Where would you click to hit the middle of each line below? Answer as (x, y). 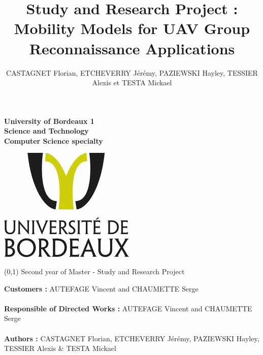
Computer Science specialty (54, 140)
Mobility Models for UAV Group (132, 28)
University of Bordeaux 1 (49, 121)
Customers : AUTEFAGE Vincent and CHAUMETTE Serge (101, 288)
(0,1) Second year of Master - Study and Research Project (94, 271)
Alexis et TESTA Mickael (132, 83)
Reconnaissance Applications (132, 48)
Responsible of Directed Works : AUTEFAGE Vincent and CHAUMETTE (128, 308)
